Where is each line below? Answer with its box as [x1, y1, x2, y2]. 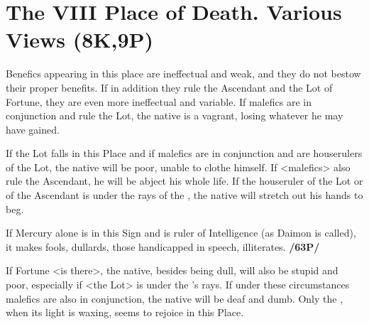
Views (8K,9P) [6, 25, 154, 54]
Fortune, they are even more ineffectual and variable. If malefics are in [6, 94, 312, 109]
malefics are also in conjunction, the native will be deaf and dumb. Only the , [6, 291, 343, 306]
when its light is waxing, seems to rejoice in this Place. [6, 305, 244, 320]
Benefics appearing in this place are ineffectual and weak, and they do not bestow [6, 66, 361, 81]
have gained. [6, 121, 60, 136]
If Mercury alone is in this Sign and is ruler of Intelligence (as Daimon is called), [6, 225, 356, 240]
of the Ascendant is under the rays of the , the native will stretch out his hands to [6, 188, 363, 202]
